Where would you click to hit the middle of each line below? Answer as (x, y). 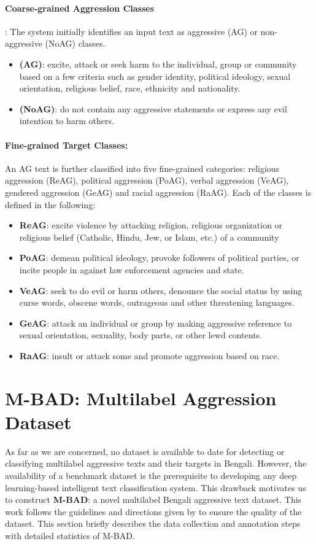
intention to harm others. (67, 121)
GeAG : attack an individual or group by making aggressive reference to (156, 323)
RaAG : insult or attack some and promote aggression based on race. (149, 355)
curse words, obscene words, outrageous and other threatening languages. (157, 302)
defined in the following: (50, 204)
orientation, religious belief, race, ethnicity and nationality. (130, 88)
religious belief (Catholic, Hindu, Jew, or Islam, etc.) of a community (149, 237)
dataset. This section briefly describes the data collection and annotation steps (153, 523)
